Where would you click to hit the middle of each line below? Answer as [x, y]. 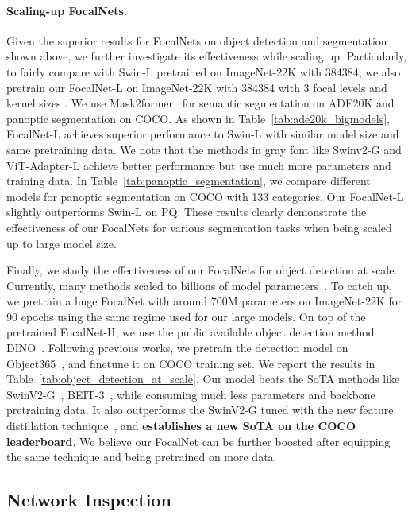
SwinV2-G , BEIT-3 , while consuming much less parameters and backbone [191, 394]
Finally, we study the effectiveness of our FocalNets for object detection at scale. [202, 270]
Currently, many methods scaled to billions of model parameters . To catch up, [199, 285]
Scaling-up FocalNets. [67, 10]
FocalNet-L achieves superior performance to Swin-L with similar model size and [203, 134]
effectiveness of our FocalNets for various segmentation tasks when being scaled [199, 227]
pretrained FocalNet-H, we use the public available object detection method [191, 332]
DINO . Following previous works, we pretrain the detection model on [177, 348]
